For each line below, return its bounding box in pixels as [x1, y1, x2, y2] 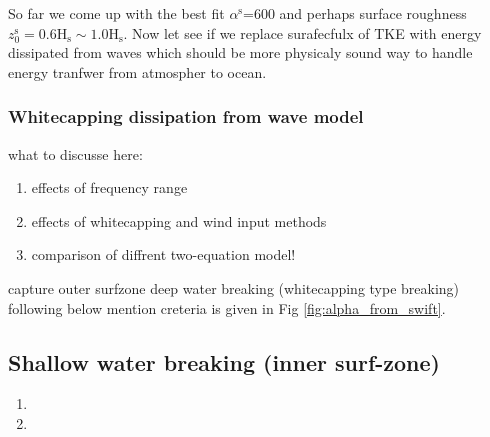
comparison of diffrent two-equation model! [31, 244, 296, 265]
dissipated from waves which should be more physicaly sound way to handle [8, 42, 473, 63]
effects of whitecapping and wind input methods [31, 210, 327, 231]
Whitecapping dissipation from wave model [8, 104, 364, 129]
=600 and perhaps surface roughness [243, 3, 467, 23]
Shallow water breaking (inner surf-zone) [8, 346, 440, 377]
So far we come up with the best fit [8, 3, 225, 23]
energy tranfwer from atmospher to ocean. [8, 61, 267, 82]
